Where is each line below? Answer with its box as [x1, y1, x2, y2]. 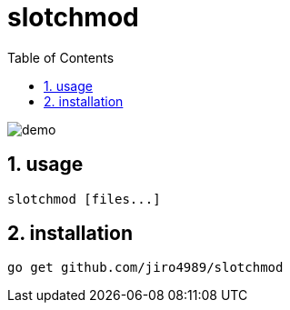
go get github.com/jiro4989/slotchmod [7, 260, 284, 275]
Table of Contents [7, 49, 115, 65]
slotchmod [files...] [7, 191, 161, 206]
